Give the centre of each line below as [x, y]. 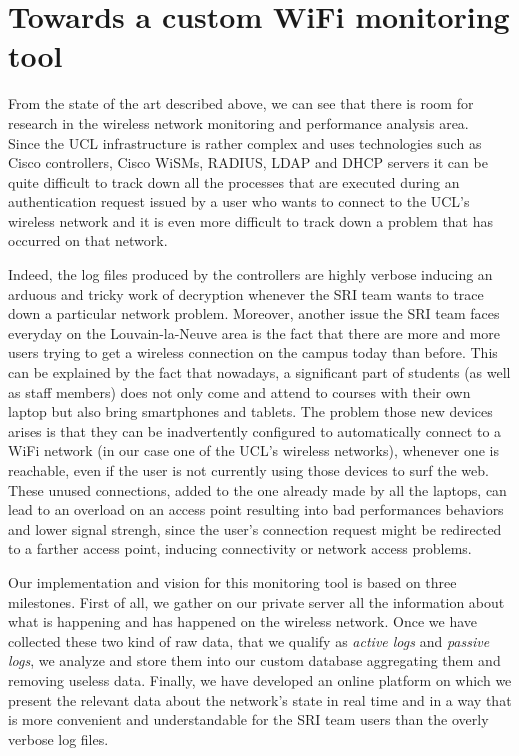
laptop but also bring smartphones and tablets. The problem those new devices [250, 411]
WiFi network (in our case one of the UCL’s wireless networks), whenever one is [253, 450]
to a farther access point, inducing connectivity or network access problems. [240, 548]
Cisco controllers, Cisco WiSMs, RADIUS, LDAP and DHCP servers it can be [248, 162]
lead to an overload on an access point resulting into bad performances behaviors [256, 509]
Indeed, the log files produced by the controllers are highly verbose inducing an [250, 274]
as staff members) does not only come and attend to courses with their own [239, 391]
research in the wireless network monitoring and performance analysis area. [238, 122]
